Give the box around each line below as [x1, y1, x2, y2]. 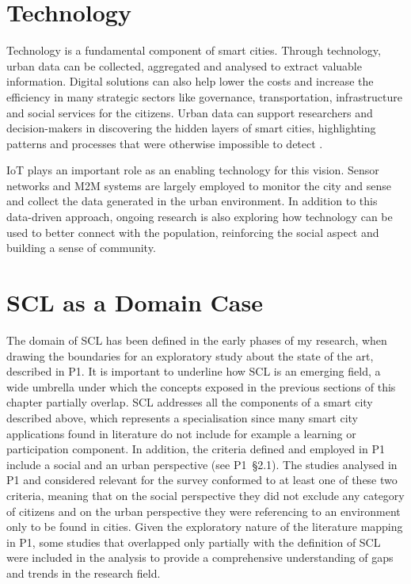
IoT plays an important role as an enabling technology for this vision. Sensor [6, 162, 379, 178]
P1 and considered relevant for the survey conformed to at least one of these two [6, 471, 398, 488]
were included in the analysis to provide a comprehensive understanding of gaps [6, 549, 394, 566]
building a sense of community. [6, 239, 156, 256]
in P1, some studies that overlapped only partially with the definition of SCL [6, 533, 381, 550]
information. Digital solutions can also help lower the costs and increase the [6, 73, 374, 90]
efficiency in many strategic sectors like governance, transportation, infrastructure [6, 88, 403, 105]
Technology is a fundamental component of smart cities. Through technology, [6, 42, 381, 59]
